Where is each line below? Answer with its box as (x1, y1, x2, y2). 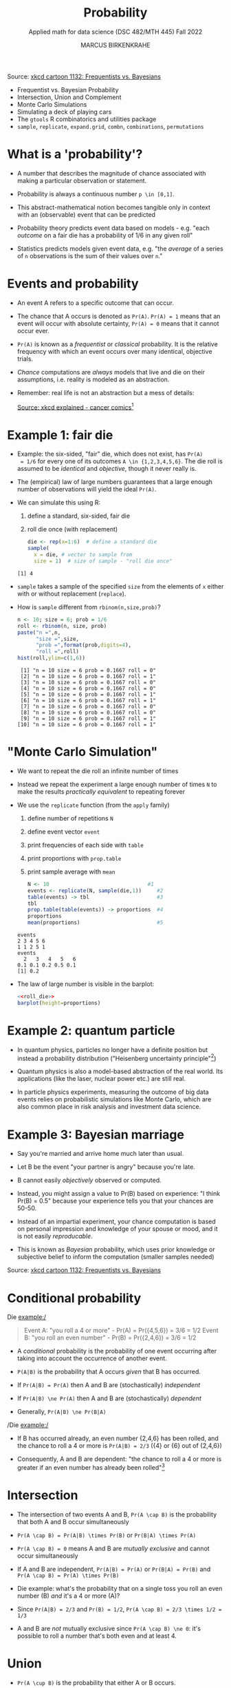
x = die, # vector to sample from (33, 551, 133, 558)
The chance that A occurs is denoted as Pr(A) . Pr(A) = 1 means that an (16, 312, 221, 320)
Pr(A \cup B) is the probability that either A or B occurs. (16, 1678, 176, 1687)
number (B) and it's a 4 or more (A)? (16, 1592, 120, 1600)
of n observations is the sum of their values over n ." (16, 251, 163, 260)
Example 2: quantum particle (7, 1023, 175, 1039)
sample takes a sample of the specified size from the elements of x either (16, 582, 224, 590)
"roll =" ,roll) (35, 648, 79, 655)
